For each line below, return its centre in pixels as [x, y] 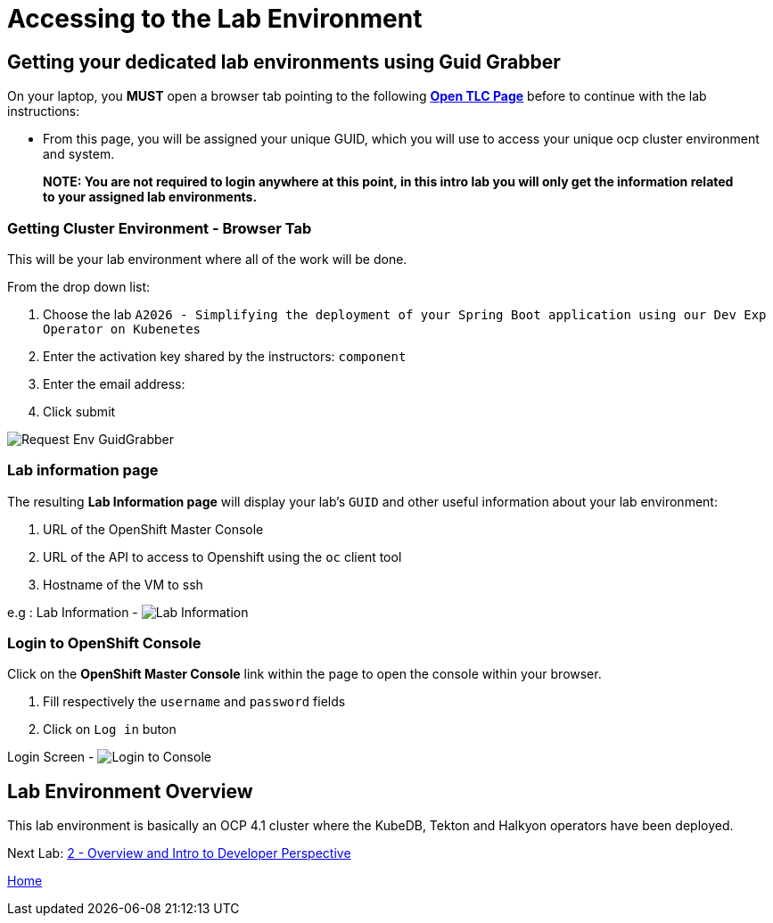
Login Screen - [51, 757]
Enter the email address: [114, 383]
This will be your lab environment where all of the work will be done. [207, 259]
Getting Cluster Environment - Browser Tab [160, 228]
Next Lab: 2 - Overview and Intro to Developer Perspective [179, 853]
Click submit [79, 411]
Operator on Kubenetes [122, 329]
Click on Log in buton [110, 729]
